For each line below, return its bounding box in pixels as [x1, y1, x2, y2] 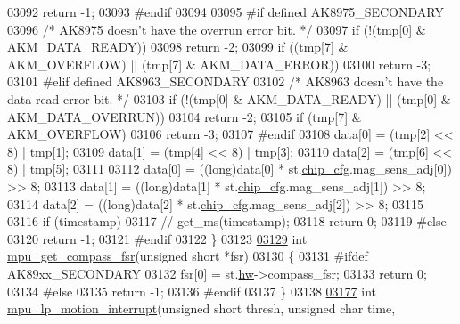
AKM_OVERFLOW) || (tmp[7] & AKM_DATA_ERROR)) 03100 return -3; [7, 54, 431, 73]
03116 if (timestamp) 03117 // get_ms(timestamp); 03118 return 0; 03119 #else [7, 212, 447, 231]
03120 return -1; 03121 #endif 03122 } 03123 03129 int [7, 229, 308, 247]
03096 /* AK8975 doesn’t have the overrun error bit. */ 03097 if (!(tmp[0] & [7, 20, 426, 38]
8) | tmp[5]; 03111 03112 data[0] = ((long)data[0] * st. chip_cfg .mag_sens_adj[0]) [7, 159, 452, 178]
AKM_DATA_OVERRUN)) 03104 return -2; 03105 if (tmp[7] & [7, 107, 362, 126]
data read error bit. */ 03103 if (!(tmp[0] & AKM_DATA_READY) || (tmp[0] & [7, 89, 451, 108]
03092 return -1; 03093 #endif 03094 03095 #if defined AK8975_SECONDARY [7, 3, 444, 20]
